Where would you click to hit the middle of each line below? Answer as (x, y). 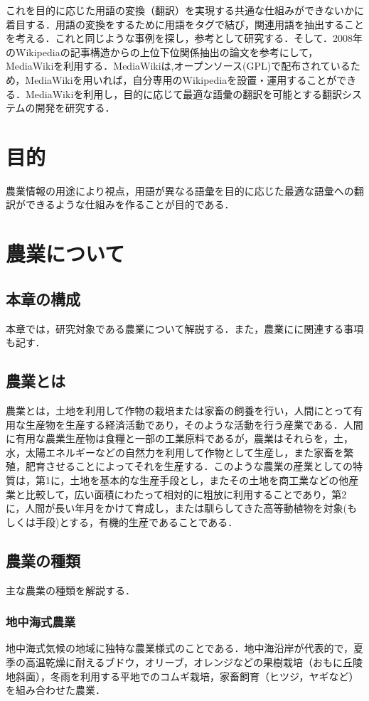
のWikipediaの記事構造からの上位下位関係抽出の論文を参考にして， (162, 52)
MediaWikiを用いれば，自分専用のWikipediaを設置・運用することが (181, 79)
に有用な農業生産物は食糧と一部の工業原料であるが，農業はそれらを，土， (180, 438)
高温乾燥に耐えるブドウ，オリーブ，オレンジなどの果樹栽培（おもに (184, 662)
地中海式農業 (41, 622)
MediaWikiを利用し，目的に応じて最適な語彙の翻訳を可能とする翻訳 (183, 93)
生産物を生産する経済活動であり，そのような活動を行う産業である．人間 (194, 424)
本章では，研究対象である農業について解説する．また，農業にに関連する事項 (185, 328)
